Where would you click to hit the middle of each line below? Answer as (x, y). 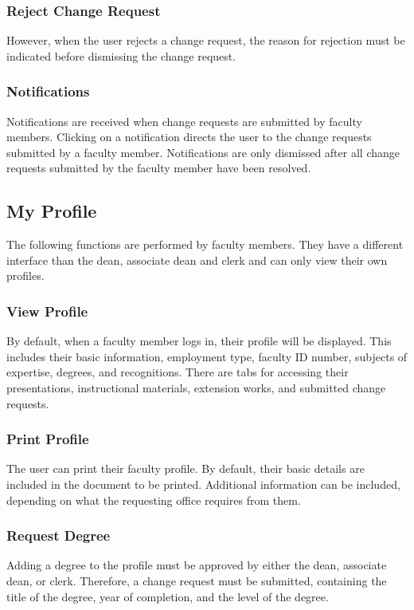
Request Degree (59, 535)
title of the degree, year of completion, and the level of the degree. (168, 596)
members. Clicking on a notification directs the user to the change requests (189, 137)
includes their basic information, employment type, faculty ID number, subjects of (207, 356)
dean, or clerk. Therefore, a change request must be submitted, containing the (197, 580)
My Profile (52, 211)
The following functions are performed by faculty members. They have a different (205, 244)
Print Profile (48, 439)
